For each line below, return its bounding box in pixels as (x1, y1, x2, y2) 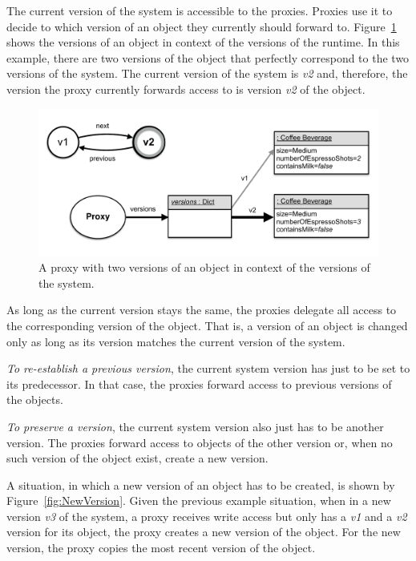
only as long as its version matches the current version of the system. (6, 333, 345, 349)
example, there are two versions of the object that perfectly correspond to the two (6, 49, 410, 66)
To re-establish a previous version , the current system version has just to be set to (6, 360, 410, 377)
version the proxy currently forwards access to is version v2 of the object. (6, 80, 366, 97)
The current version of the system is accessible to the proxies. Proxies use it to (6, 2, 393, 18)
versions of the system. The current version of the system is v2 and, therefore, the (6, 65, 408, 82)
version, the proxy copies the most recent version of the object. (6, 539, 316, 556)
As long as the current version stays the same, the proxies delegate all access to (6, 301, 397, 318)
